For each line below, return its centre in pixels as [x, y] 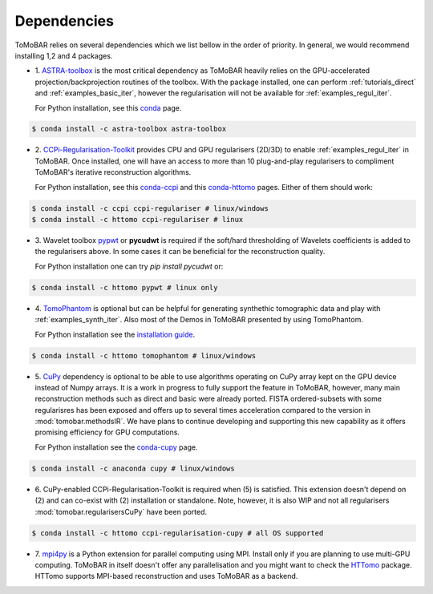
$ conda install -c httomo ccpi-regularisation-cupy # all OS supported [178, 533]
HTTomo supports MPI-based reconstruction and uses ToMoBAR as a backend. [166, 576]
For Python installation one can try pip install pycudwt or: [129, 266]
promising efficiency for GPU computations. [107, 432]
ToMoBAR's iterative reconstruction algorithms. [113, 172]
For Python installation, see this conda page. [108, 107]
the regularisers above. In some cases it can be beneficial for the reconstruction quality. [180, 252]
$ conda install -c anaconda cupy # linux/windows [134, 468]
